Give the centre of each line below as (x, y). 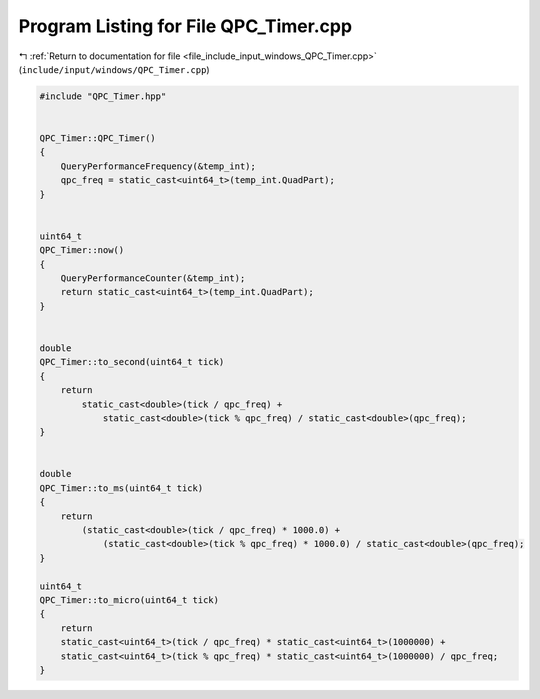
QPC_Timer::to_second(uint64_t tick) (132, 362)
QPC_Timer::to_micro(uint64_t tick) (129, 599)
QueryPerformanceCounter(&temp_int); (153, 278)
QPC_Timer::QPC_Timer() (98, 138)
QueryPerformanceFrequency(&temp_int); (158, 166)
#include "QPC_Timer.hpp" (103, 96)
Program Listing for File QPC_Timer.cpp (185, 26)
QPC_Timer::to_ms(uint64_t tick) (121, 488)
